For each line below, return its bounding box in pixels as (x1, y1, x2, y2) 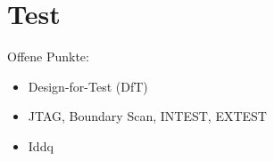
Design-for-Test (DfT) (28, 76, 148, 95)
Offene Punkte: (7, 47, 89, 66)
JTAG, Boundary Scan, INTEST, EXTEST (28, 107, 267, 125)
